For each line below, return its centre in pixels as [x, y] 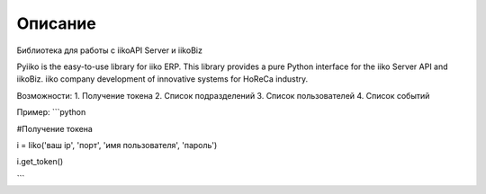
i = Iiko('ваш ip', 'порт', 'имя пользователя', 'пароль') [117, 145]
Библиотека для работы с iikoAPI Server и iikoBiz [109, 50]
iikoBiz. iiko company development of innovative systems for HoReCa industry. [162, 79]
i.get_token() [40, 162]
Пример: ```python [51, 112]
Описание [56, 23]
